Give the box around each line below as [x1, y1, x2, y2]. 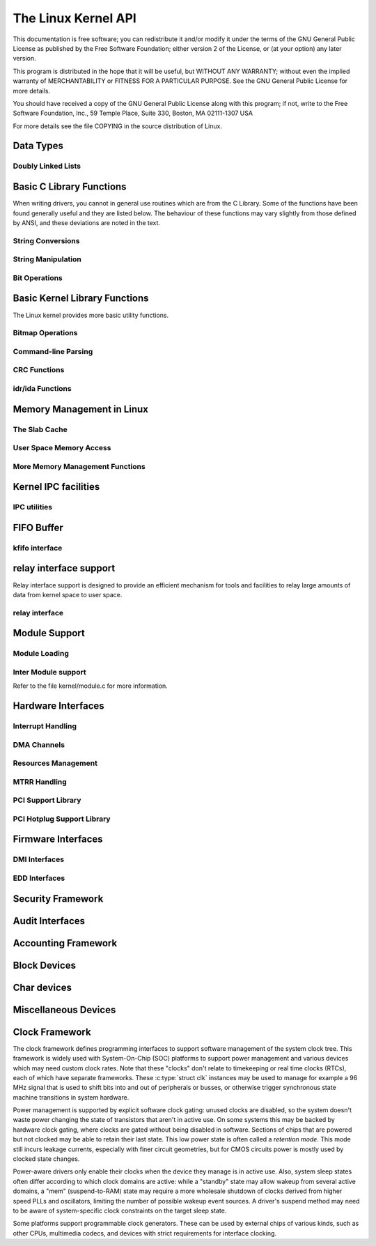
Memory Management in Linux [13, 403, 149, 415]
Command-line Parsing [13, 346, 93, 356]
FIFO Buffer [13, 521, 64, 533]
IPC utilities [13, 502, 52, 512]
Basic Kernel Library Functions [13, 293, 149, 305]
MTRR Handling [13, 777, 68, 787]
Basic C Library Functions [13, 181, 127, 193]
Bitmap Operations [13, 328, 78, 338]
